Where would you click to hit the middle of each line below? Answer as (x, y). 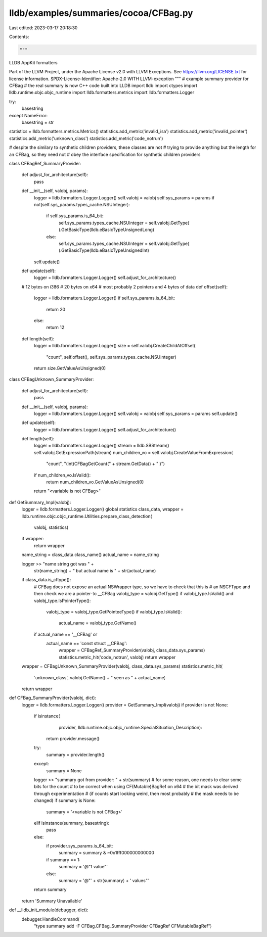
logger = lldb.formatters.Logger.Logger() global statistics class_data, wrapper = (103, 509)
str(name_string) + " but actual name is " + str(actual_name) (95, 570)
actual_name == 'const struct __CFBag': (87, 644)
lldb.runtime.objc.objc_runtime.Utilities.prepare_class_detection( (87, 516)
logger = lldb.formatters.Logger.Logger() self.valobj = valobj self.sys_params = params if (124, 197)
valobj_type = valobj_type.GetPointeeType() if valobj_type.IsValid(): (114, 611)
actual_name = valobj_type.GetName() (98, 623)
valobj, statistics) (51, 527)
